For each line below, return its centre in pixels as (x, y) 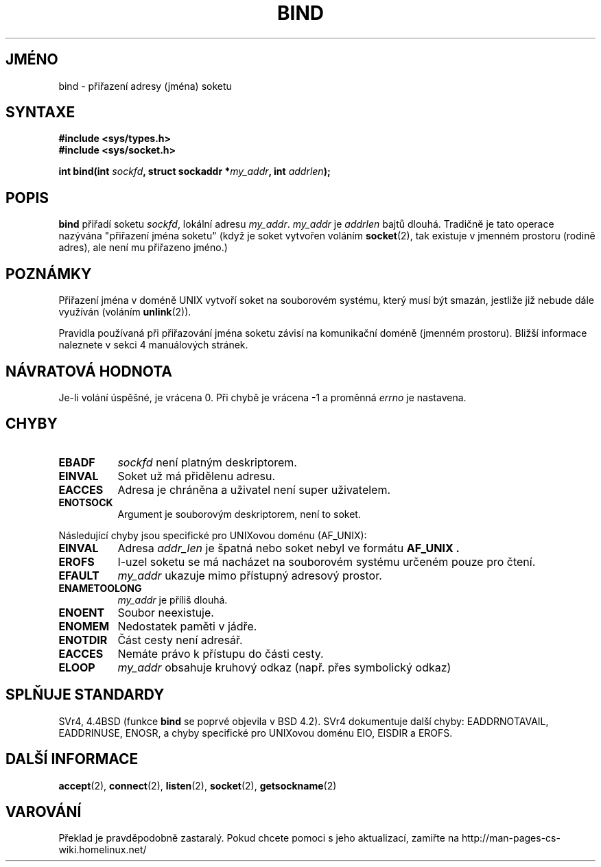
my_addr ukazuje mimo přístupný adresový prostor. (250, 575)
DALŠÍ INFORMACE (72, 759)
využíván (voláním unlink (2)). (125, 312)
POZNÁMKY (49, 274)
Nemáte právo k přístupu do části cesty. (221, 653)
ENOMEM (84, 626)
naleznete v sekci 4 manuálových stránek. (153, 345)
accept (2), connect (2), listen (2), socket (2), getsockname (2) (198, 785)
